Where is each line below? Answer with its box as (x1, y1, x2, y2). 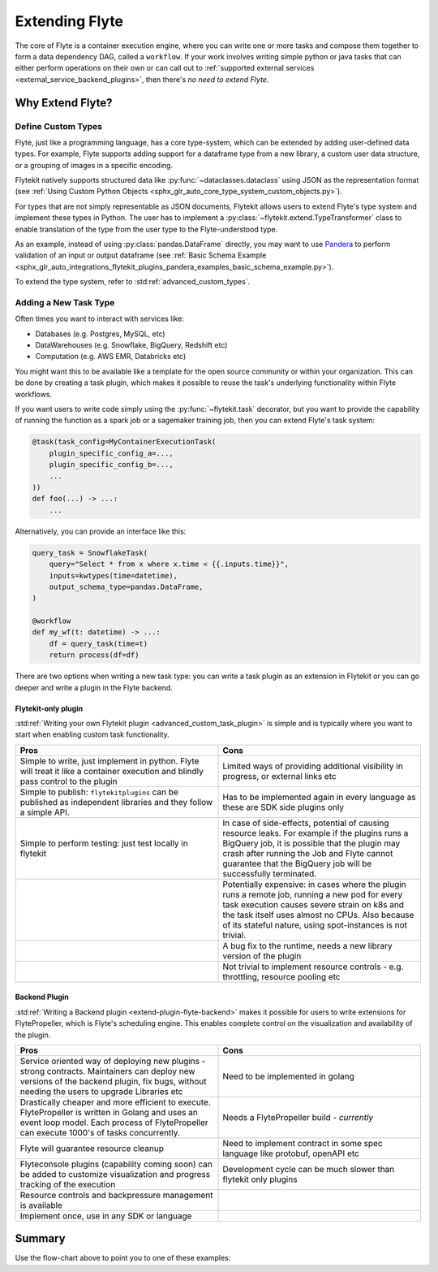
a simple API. (19, 807, 71, 818)
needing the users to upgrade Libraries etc (19, 1085, 183, 1097)
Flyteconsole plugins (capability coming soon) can (19, 1158, 213, 1170)
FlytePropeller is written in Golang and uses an (19, 1106, 198, 1118)
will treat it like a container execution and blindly (19, 765, 204, 777)
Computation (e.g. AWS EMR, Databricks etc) (35, 352, 187, 361)
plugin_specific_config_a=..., (49, 448, 174, 458)
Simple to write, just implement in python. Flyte (19, 755, 200, 767)
